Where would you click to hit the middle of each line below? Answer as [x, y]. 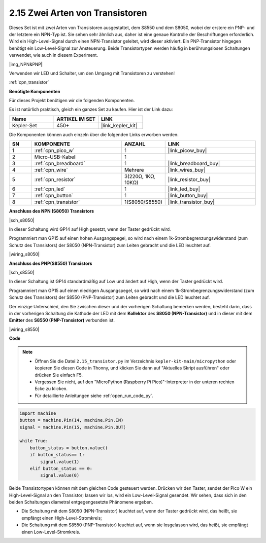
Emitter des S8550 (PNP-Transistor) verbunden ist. [62, 320]
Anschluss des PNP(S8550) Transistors [51, 263]
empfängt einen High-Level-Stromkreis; [62, 518]
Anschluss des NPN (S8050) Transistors [51, 211]
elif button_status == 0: [61, 468]
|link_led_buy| [184, 189]
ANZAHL [135, 144]
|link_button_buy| [188, 196]
